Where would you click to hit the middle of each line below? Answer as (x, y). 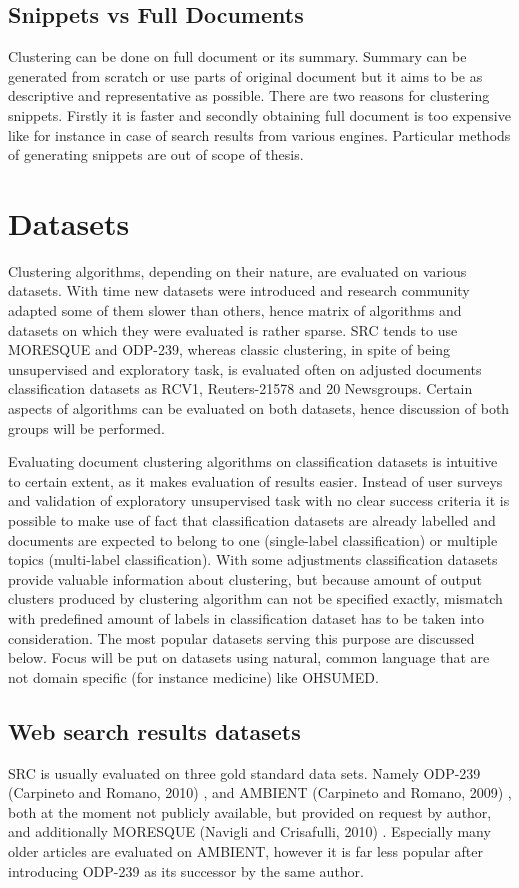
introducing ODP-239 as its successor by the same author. (186, 870)
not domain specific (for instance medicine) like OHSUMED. (193, 676)
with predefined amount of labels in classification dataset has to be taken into (246, 617)
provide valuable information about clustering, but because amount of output (245, 578)
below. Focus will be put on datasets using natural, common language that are (249, 657)
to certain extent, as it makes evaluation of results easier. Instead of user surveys (255, 480)
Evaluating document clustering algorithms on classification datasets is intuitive (253, 461)
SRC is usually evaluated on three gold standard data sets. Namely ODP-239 (244, 772)
